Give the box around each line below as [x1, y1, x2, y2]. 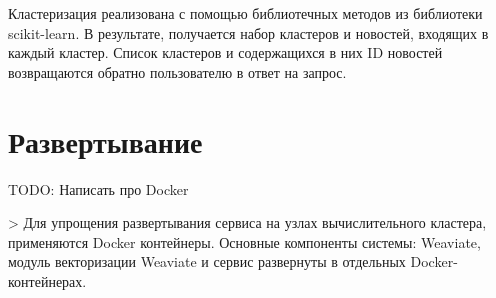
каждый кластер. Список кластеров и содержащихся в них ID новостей [8, 42, 443, 63]
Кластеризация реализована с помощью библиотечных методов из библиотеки [8, 3, 483, 23]
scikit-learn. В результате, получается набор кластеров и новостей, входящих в [8, 22, 489, 43]
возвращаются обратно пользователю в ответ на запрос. [8, 61, 347, 82]
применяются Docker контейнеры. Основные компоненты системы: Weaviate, [8, 231, 481, 252]
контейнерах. [8, 270, 87, 291]
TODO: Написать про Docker [8, 178, 189, 199]
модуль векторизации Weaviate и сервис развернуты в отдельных [8, 251, 406, 272]
